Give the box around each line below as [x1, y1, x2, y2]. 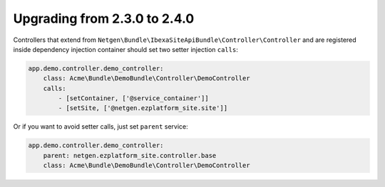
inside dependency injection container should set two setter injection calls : [13, 45, 238, 53]
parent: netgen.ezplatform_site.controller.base [43, 151, 217, 159]
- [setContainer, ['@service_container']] [58, 95, 210, 102]
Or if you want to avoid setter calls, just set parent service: [13, 122, 188, 131]
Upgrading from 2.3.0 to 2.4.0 [13, 11, 195, 26]
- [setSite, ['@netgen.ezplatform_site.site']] [58, 104, 228, 112]
